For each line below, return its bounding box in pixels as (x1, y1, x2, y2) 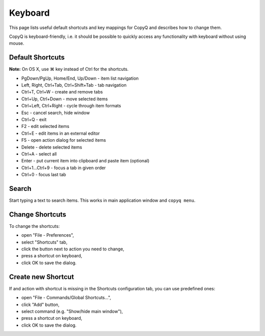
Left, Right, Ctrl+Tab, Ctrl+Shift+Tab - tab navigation (21, 82, 127, 88)
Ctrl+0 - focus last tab (21, 172, 66, 178)
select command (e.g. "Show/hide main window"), (21, 308, 123, 314)
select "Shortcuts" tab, (21, 239, 68, 245)
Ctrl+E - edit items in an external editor (21, 130, 100, 136)
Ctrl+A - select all (21, 151, 57, 157)
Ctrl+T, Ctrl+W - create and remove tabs (21, 89, 103, 95)
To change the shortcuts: (9, 223, 60, 229)
